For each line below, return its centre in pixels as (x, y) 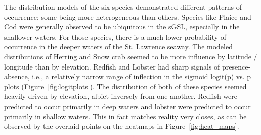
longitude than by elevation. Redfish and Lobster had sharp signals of (112, 66)
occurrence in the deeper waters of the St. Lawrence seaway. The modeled (118, 46)
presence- (236, 66)
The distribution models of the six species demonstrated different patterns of (123, 7)
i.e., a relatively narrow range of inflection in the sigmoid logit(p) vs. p (142, 76)
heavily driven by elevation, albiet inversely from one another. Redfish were (121, 96)
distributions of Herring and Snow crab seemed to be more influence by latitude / (131, 56)
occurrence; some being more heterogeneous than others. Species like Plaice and (128, 16)
